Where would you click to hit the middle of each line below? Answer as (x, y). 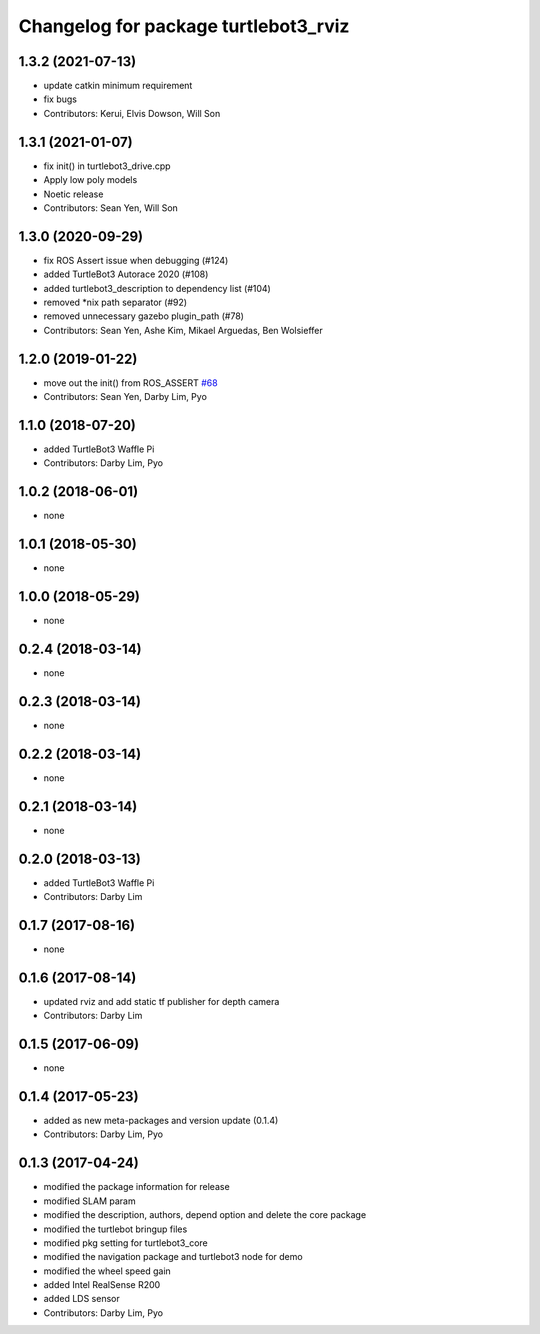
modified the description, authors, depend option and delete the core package (205, 1215)
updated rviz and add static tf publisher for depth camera (161, 1001)
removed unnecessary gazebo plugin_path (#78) (144, 316)
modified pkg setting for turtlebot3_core (126, 1242)
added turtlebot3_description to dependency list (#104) (157, 288)
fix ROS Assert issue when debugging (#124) (136, 260)
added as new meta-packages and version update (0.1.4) (161, 1121)
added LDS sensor (81, 1299)
